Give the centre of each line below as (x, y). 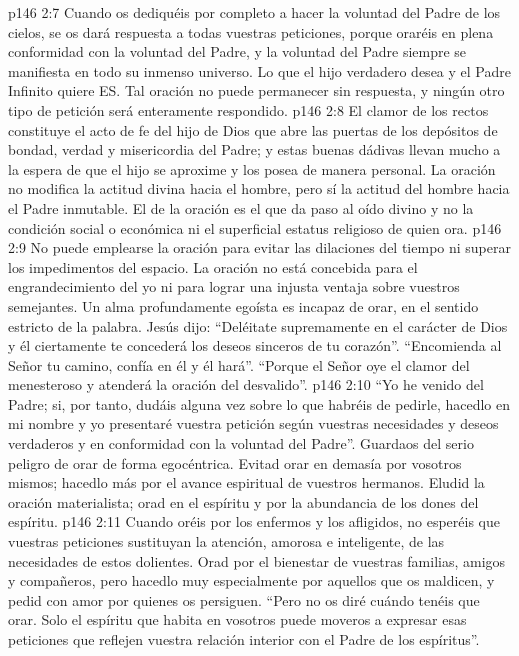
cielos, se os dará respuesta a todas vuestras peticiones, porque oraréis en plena (251, 31)
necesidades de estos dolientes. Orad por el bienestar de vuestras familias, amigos (257, 560)
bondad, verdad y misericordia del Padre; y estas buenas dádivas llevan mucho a (254, 149)
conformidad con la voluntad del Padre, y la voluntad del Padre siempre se (237, 51)
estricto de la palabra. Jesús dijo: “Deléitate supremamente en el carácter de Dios (258, 325)
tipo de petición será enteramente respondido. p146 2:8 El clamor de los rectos (248, 109)
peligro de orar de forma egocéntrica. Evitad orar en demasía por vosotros (235, 462)
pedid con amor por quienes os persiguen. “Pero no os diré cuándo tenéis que (244, 599)
